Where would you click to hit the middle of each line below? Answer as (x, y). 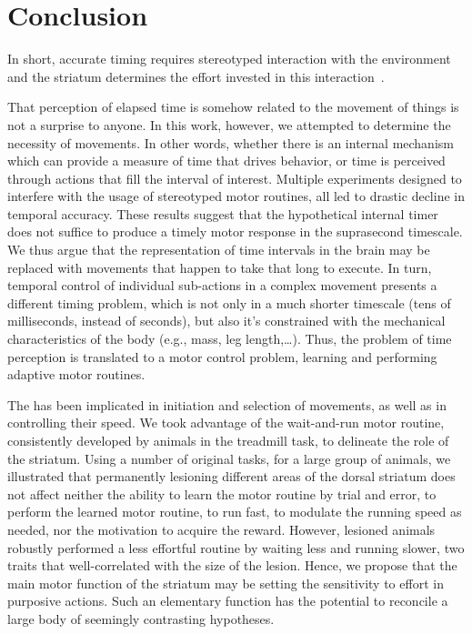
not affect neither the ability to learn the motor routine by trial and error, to (222, 493)
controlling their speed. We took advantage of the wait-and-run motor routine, (226, 423)
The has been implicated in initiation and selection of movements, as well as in (227, 404)
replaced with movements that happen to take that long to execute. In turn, (220, 267)
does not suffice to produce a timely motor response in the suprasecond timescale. (235, 231)
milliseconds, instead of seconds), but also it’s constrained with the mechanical (226, 321)
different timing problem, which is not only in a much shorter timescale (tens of (229, 302)
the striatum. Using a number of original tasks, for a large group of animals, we (229, 458)
